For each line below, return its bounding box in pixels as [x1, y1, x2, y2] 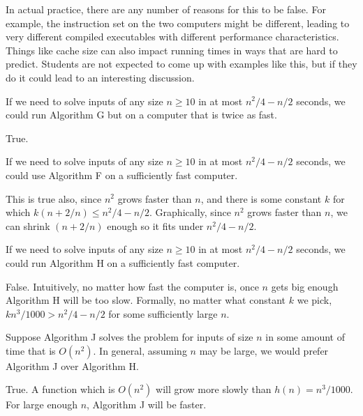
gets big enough [271, 279, 339, 293]
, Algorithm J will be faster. [87, 397, 207, 412]
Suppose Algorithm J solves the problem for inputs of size [6, 330, 253, 344]
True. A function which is [6, 382, 115, 396]
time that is [6, 343, 56, 357]
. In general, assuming [93, 343, 187, 357]
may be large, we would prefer [199, 343, 329, 357]
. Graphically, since [149, 205, 231, 219]
